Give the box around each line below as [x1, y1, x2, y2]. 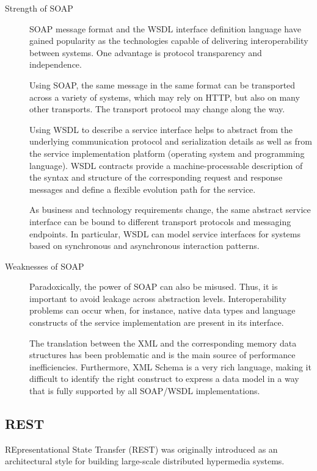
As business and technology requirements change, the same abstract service [29, 203, 311, 216]
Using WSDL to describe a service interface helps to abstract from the [29, 123, 293, 135]
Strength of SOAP [5, 2, 73, 14]
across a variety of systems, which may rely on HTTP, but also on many [29, 90, 300, 103]
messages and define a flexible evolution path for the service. [29, 182, 256, 195]
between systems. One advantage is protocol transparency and [29, 46, 262, 59]
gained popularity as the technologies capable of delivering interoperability [29, 34, 308, 47]
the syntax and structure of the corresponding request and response [29, 171, 283, 184]
